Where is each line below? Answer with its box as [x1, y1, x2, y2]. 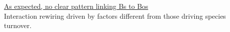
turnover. [4, 20, 32, 31]
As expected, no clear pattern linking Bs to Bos [4, 1, 148, 11]
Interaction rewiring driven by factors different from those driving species [4, 10, 226, 21]
